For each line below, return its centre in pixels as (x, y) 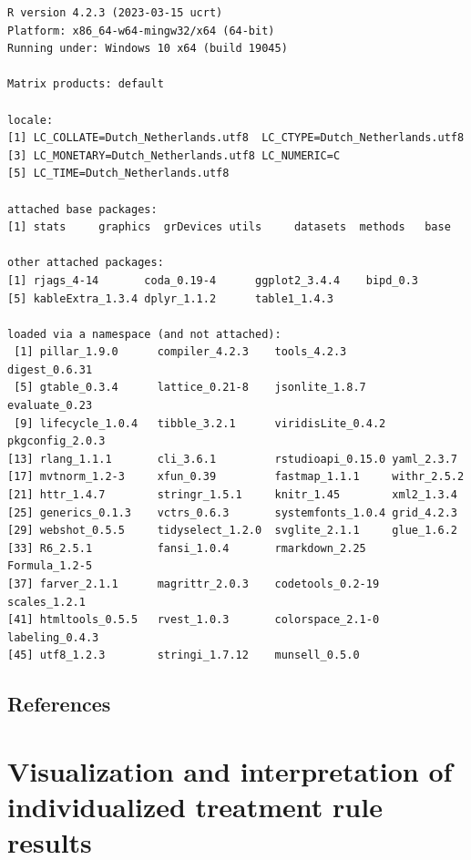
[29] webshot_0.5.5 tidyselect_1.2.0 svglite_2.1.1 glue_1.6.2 (232, 531)
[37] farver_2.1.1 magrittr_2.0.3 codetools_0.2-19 (194, 584)
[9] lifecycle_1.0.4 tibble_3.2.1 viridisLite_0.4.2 (200, 423)
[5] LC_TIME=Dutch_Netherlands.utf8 (118, 174)
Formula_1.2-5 (50, 566)
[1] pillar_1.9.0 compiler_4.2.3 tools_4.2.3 (180, 352)
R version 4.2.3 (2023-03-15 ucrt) (115, 13)
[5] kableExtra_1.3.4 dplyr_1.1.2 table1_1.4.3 (170, 298)
